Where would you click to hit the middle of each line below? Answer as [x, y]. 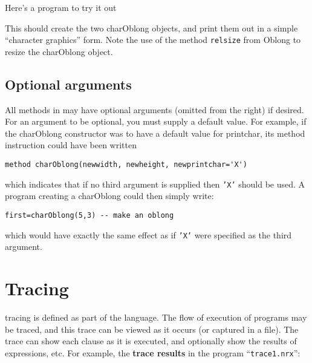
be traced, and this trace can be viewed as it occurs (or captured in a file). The [152, 329]
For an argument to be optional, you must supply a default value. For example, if [156, 121]
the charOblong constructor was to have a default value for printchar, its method [155, 133]
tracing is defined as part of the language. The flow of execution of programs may [156, 317]
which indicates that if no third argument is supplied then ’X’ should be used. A [155, 184]
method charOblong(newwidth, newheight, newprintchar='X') [126, 165]
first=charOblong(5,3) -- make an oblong [89, 215]
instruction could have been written [71, 145]
